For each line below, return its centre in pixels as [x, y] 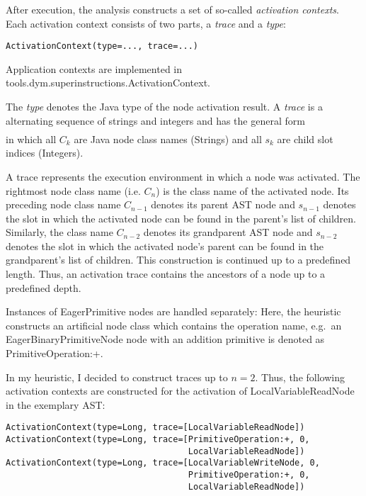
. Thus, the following [300, 377]
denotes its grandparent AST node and [228, 232]
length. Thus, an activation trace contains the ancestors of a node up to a [166, 274]
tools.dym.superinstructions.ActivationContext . [108, 83]
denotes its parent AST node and [223, 204]
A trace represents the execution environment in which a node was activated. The [183, 176]
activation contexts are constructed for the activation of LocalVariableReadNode [180, 391]
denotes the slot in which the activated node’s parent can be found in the [165, 246]
